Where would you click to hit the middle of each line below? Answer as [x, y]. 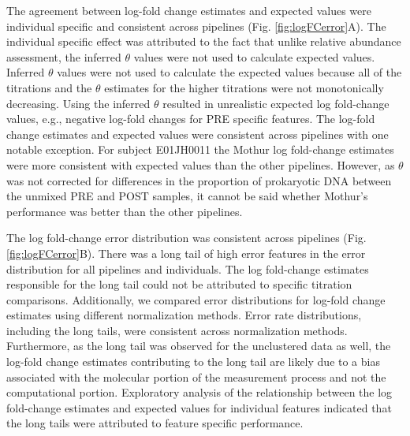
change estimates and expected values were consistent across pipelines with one [198, 134]
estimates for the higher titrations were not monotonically [244, 87]
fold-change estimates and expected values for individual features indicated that [199, 407]
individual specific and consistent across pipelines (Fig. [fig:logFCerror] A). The [196, 26]
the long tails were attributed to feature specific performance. [155, 423]
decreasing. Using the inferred [78, 103]
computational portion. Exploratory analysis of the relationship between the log [199, 392]
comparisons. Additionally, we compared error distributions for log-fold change [196, 299]
